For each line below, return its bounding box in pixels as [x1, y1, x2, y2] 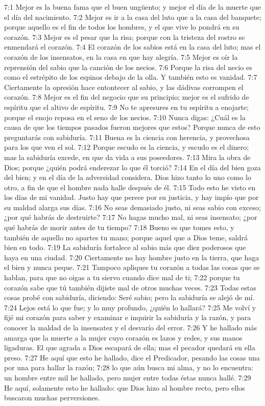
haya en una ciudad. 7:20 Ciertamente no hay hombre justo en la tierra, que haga [4, 252, 259, 262]
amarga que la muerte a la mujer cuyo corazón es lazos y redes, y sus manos [4, 332, 243, 343]
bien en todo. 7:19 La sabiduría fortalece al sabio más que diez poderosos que [4, 242, 246, 253]
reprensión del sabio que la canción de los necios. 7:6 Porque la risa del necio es [4, 61, 252, 72]
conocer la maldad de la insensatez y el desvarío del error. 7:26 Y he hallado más [4, 322, 257, 332]
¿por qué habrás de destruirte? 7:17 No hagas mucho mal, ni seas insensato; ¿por [4, 212, 257, 222]
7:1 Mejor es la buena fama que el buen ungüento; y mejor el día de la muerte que [4, 2, 261, 12]
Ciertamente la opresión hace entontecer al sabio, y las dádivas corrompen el [4, 81, 244, 92]
